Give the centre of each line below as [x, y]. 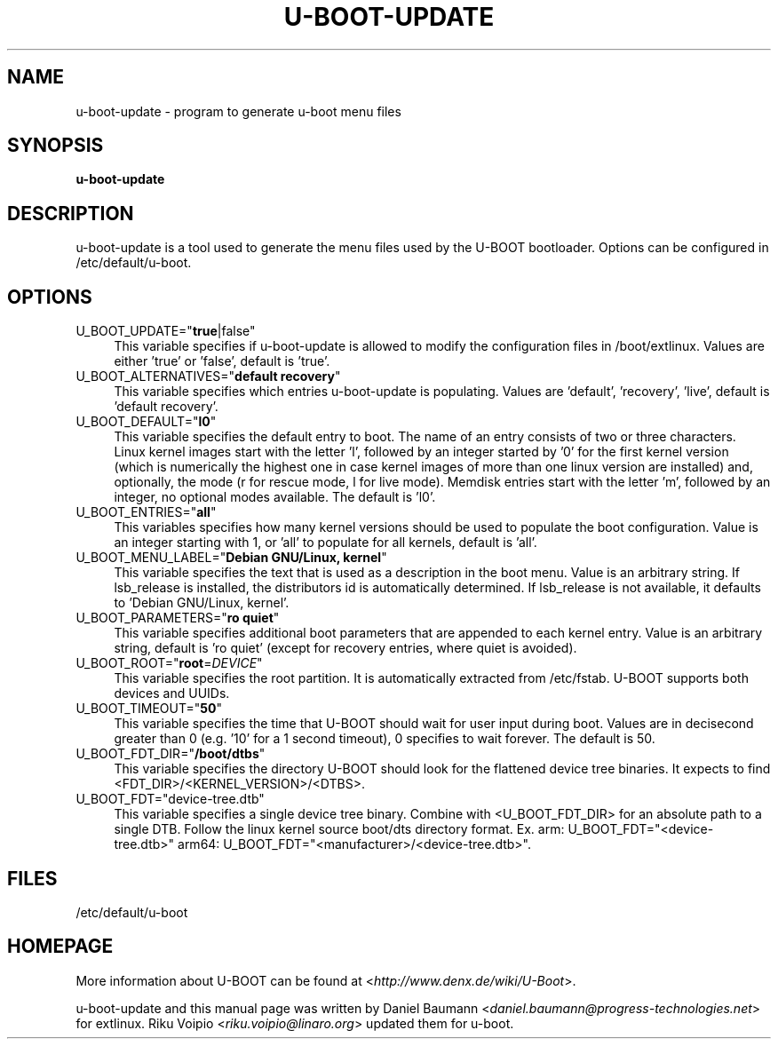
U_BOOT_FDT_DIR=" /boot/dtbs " [171, 754]
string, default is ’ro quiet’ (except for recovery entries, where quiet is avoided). [345, 648]
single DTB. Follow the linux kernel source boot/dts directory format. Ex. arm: [339, 829]
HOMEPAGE [60, 947]
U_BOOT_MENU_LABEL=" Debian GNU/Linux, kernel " [231, 558]
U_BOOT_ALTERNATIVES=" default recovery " [208, 376]
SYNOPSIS [56, 146]
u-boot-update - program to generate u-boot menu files [238, 111]
